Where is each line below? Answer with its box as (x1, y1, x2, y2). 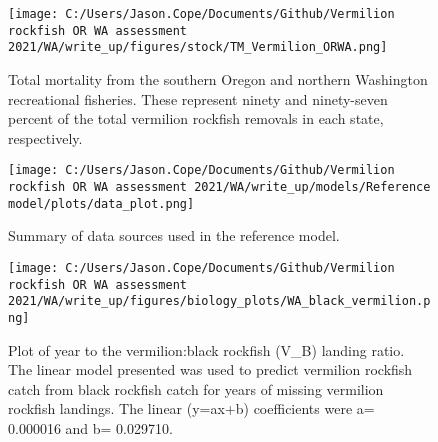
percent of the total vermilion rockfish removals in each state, (8, 108, 384, 129)
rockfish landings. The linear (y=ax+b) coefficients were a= (8, 398, 375, 419)
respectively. (8, 127, 83, 148)
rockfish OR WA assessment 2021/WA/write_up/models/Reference (8, 180, 431, 194)
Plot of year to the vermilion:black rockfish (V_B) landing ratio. (8, 339, 405, 360)
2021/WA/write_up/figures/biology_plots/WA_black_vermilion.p (8, 294, 431, 309)
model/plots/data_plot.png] (8, 196, 195, 211)
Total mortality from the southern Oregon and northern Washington (8, 68, 428, 89)
